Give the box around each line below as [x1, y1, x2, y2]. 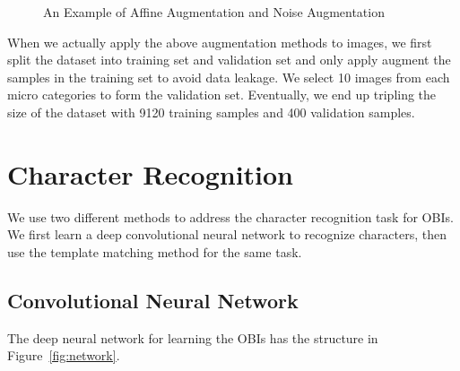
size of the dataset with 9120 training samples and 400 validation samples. [7, 102, 415, 121]
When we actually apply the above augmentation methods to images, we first [7, 32, 432, 51]
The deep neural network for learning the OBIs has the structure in [7, 328, 378, 347]
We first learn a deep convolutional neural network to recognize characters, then [7, 225, 447, 244]
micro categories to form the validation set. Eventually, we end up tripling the [7, 85, 437, 104]
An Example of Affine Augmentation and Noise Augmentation [43, 3, 385, 21]
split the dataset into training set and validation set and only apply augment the [7, 50, 451, 69]
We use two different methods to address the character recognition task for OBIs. [7, 207, 454, 226]
